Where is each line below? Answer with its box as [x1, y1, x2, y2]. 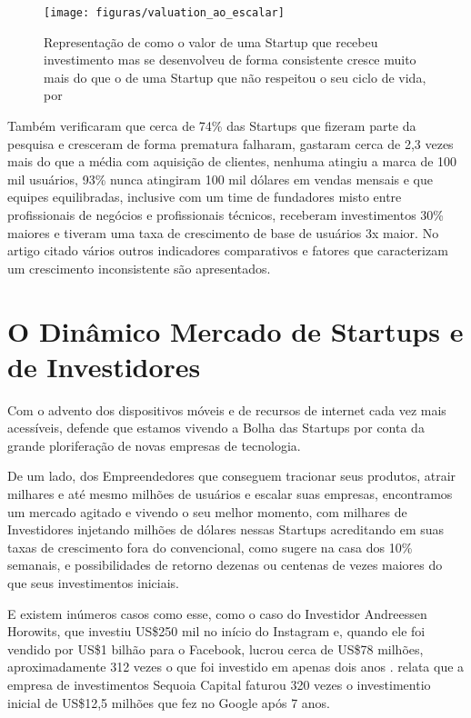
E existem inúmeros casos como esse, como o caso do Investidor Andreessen [7, 603, 427, 623]
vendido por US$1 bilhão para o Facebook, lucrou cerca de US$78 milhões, [7, 639, 424, 658]
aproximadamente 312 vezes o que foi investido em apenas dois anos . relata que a [7, 657, 465, 676]
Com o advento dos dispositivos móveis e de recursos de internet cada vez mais [7, 400, 446, 419]
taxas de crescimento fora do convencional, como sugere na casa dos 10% [7, 537, 413, 556]
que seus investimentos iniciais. [7, 573, 179, 593]
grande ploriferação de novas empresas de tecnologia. [7, 435, 301, 454]
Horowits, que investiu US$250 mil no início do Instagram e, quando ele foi [7, 622, 426, 641]
